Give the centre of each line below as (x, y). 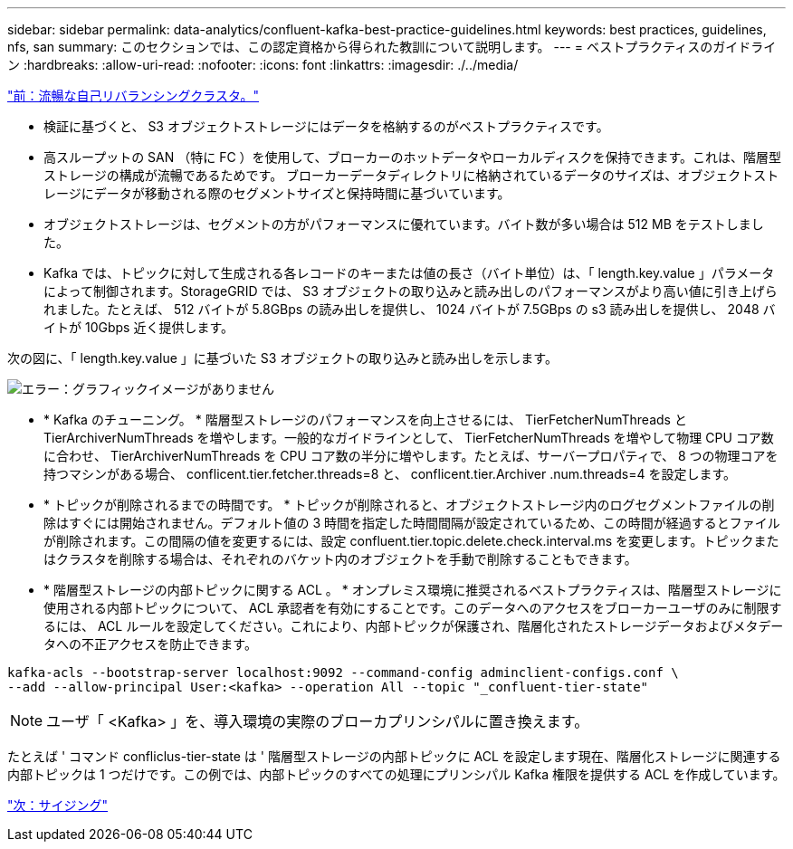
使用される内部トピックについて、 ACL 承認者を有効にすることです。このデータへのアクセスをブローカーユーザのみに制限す (413, 608)
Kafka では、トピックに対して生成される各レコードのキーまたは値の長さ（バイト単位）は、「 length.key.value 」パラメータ (409, 273)
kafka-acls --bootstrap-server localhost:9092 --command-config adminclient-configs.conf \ (343, 673)
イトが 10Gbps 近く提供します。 (139, 327)
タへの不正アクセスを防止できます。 (150, 644)
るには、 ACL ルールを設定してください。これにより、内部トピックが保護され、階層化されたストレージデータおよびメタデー (414, 626)
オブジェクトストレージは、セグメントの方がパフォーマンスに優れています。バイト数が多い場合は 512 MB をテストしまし (404, 224)
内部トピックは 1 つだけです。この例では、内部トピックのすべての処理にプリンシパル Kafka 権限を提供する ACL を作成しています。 (396, 774)
